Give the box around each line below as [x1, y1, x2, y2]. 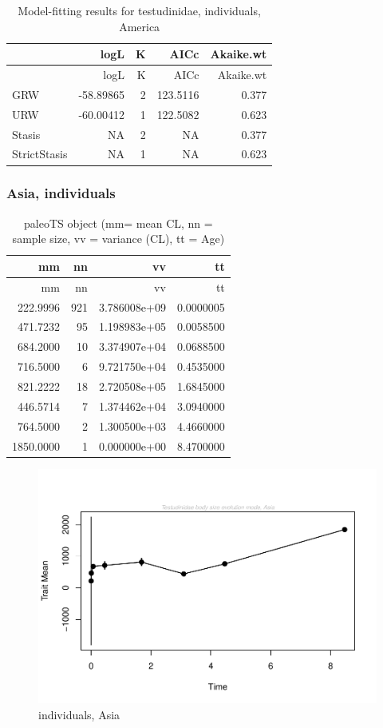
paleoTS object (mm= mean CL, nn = [24, 214, 213, 231]
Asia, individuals [6, 183, 116, 203]
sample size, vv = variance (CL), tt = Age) [12, 230, 225, 247]
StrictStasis [12, 145, 68, 162]
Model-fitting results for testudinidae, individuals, [18, 2, 261, 18]
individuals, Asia [38, 706, 120, 722]
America [119, 18, 160, 34]
